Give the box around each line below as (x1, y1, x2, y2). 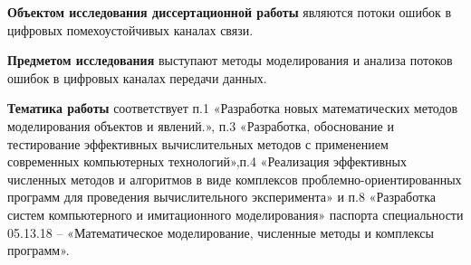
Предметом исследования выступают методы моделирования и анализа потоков (7, 51, 453, 70)
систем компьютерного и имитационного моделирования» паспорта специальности (7, 204, 464, 223)
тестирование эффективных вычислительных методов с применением (7, 134, 389, 153)
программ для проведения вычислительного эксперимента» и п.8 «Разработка (7, 187, 436, 206)
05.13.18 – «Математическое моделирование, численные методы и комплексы (7, 222, 434, 241)
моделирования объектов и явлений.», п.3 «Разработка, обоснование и (7, 116, 394, 135)
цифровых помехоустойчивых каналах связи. (7, 20, 254, 39)
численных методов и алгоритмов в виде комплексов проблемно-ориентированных (7, 169, 462, 188)
